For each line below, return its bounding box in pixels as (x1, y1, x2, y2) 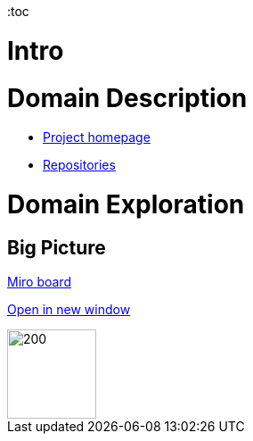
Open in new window (7, 302, 131, 318)
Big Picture (7, 236, 106, 259)
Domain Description (7, 82, 248, 113)
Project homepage (43, 129, 151, 146)
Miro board (7, 274, 71, 290)
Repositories (43, 157, 116, 173)
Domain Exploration (7, 189, 245, 220)
